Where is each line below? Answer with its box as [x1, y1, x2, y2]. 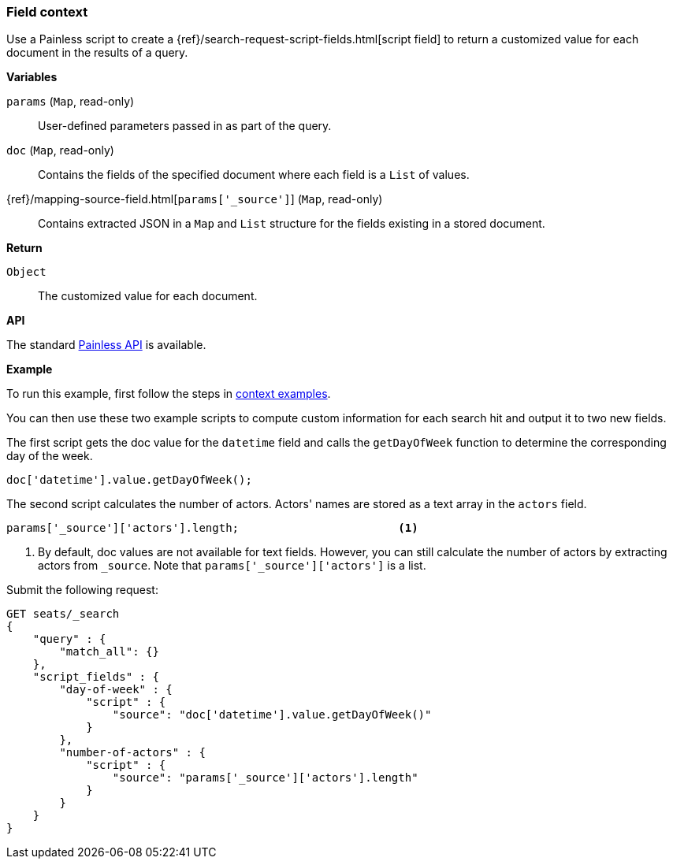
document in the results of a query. [6, 46, 188, 60]
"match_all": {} [59, 645, 159, 659]
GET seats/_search [6, 607, 120, 621]
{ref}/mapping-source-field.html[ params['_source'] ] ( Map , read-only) [6, 192, 383, 206]
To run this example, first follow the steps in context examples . [6, 387, 331, 401]
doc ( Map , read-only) [6, 143, 114, 158]
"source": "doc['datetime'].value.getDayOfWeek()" [112, 708, 432, 722]
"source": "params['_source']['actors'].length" [112, 771, 418, 785]
